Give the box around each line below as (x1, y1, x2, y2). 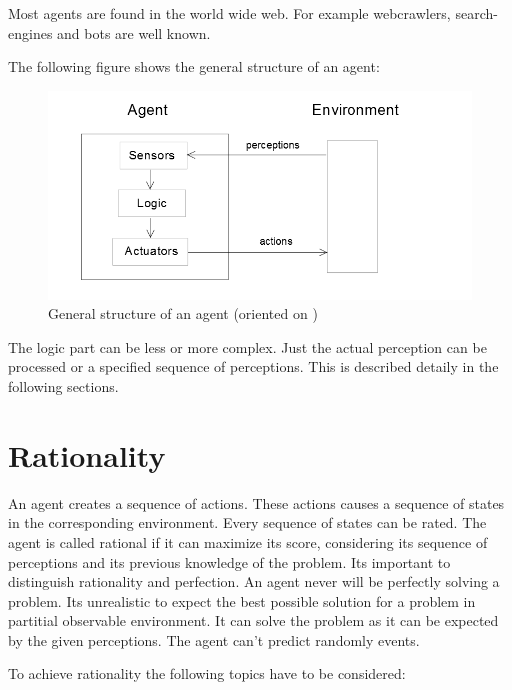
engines (8, 22, 53, 43)
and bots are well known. (57, 22, 211, 43)
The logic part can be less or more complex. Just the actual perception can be (8, 336, 487, 357)
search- (455, 3, 498, 23)
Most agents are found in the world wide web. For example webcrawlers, (8, 3, 451, 23)
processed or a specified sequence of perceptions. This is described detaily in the (8, 356, 499, 377)
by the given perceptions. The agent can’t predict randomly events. (8, 629, 420, 650)
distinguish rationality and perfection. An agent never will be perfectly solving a (8, 571, 500, 592)
